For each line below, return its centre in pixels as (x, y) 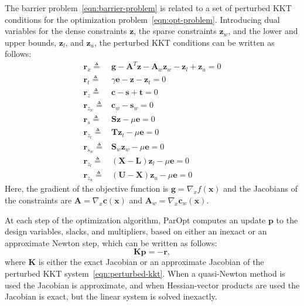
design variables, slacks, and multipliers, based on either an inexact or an (136, 231)
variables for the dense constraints (66, 31)
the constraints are (38, 200)
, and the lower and (263, 31)
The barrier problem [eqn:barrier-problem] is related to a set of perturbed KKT (148, 8)
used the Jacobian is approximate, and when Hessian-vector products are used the (152, 285)
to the (287, 220)
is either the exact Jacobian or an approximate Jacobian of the (151, 262)
